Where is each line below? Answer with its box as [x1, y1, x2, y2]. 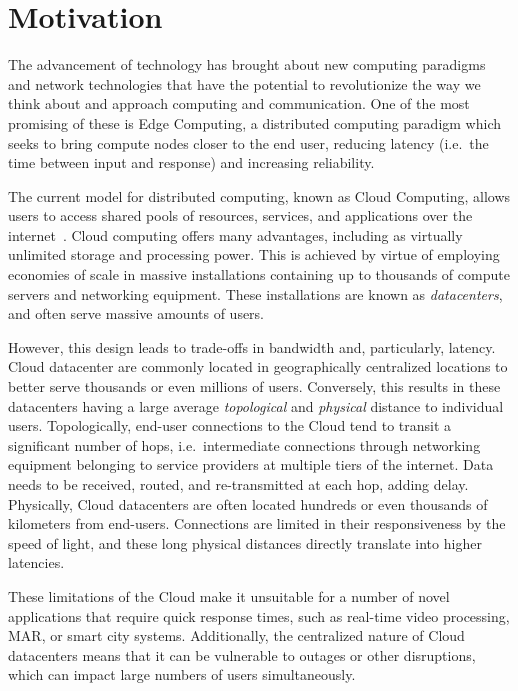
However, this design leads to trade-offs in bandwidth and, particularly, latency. [8, 336, 496, 357]
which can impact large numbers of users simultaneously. [8, 664, 356, 685]
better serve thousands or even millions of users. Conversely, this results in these [8, 376, 501, 397]
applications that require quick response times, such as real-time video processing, [8, 605, 510, 626]
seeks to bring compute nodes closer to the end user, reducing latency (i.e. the [8, 132, 489, 153]
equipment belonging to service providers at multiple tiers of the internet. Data [8, 454, 494, 475]
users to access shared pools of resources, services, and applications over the [8, 205, 473, 226]
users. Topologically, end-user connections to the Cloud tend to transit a [8, 415, 452, 436]
